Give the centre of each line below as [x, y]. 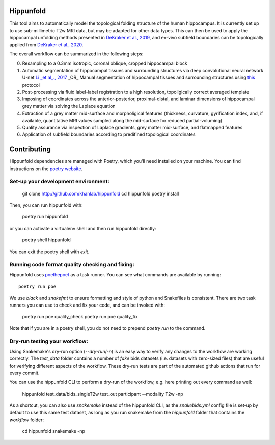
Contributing [30, 149]
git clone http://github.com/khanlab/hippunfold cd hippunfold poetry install [101, 193]
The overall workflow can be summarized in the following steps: [76, 54]
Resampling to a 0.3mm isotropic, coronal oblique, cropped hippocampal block [105, 63]
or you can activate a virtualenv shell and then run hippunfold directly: [83, 228]
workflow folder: [27, 420]
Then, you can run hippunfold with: [46, 205]
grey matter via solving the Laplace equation [69, 106]
